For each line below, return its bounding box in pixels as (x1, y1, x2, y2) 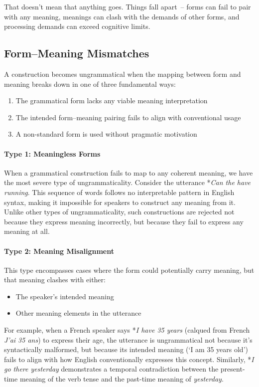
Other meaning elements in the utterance (15, 308, 141, 318)
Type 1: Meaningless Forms (4, 148, 101, 159)
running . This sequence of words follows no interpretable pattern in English (4, 187, 235, 197)
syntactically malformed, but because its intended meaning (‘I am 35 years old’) (4, 344, 248, 355)
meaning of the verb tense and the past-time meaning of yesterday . (19, 374, 224, 384)
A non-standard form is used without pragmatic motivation (15, 129, 197, 139)
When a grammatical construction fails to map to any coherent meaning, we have (4, 167, 253, 178)
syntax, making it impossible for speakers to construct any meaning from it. (4, 196, 236, 207)
